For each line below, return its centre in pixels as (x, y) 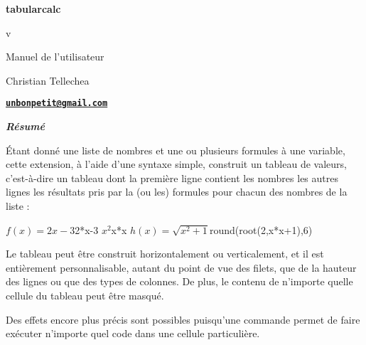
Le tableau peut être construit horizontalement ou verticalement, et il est (165, 254)
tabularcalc (33, 9)
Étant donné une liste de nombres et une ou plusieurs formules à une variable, (176, 150)
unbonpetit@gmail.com (57, 103)
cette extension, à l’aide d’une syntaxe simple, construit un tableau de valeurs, (176, 164)
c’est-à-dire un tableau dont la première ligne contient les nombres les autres (172, 177)
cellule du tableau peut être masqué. (85, 295)
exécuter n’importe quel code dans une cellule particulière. (133, 333)
